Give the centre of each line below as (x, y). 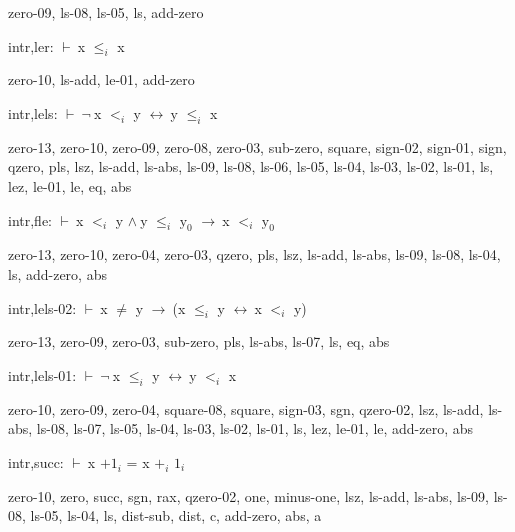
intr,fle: (30, 219)
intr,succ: (36, 461)
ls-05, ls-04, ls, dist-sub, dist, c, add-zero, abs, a (176, 515)
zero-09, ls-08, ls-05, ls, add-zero (106, 12)
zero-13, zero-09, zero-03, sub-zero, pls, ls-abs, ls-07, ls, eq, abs (199, 341)
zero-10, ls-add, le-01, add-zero (101, 79)
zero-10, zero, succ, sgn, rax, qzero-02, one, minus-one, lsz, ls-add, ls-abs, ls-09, (248, 495)
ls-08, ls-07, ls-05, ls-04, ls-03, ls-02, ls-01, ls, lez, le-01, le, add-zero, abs (255, 428)
